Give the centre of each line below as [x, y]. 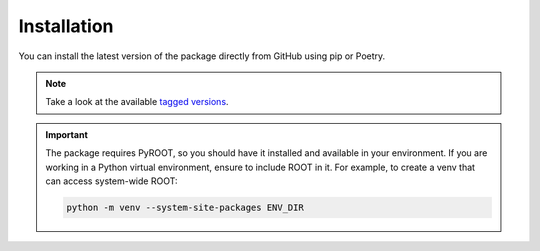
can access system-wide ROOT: [111, 181]
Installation [66, 26]
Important [67, 134]
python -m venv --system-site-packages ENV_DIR [185, 207]
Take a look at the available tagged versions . [137, 102]
